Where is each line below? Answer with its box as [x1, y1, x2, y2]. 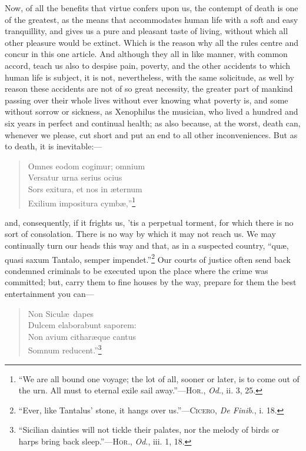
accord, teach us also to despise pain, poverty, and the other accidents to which [5, 59, 291, 71]
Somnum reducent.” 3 [28, 342, 102, 356]
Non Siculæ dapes [28, 307, 94, 319]
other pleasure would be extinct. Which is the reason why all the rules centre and [5, 36, 299, 48]
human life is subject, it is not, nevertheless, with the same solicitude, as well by [5, 71, 294, 83]
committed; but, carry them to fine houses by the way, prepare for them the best [5, 276, 297, 288]
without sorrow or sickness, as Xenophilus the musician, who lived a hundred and [5, 105, 298, 118]
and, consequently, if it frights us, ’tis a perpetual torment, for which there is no [5, 216, 294, 228]
